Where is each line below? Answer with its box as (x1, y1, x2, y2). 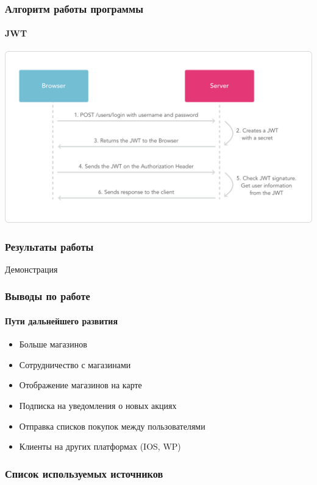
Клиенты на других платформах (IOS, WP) (19, 440, 181, 453)
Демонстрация (5, 262, 58, 275)
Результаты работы (5, 239, 94, 254)
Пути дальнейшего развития (5, 315, 118, 327)
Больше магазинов (19, 338, 87, 351)
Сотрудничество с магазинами (19, 358, 131, 371)
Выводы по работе (5, 288, 90, 304)
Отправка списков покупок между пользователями (19, 419, 205, 432)
